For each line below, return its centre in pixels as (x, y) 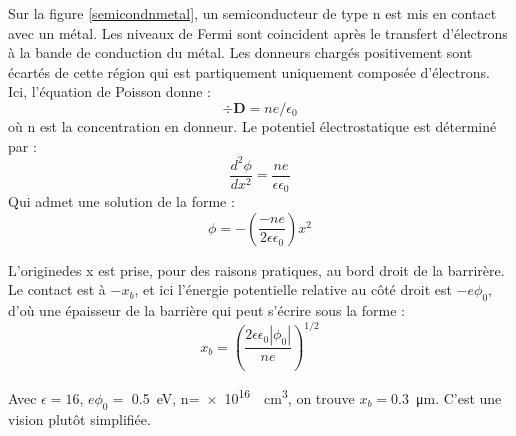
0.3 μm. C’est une (446, 397)
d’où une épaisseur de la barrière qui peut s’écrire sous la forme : (206, 310)
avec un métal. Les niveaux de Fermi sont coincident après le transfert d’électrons (258, 32)
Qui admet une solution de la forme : (121, 201)
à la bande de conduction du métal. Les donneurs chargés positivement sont (240, 52)
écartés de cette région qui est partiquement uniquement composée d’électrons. (249, 71)
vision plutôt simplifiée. (79, 418)
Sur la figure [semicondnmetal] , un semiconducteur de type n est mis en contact (252, 13)
